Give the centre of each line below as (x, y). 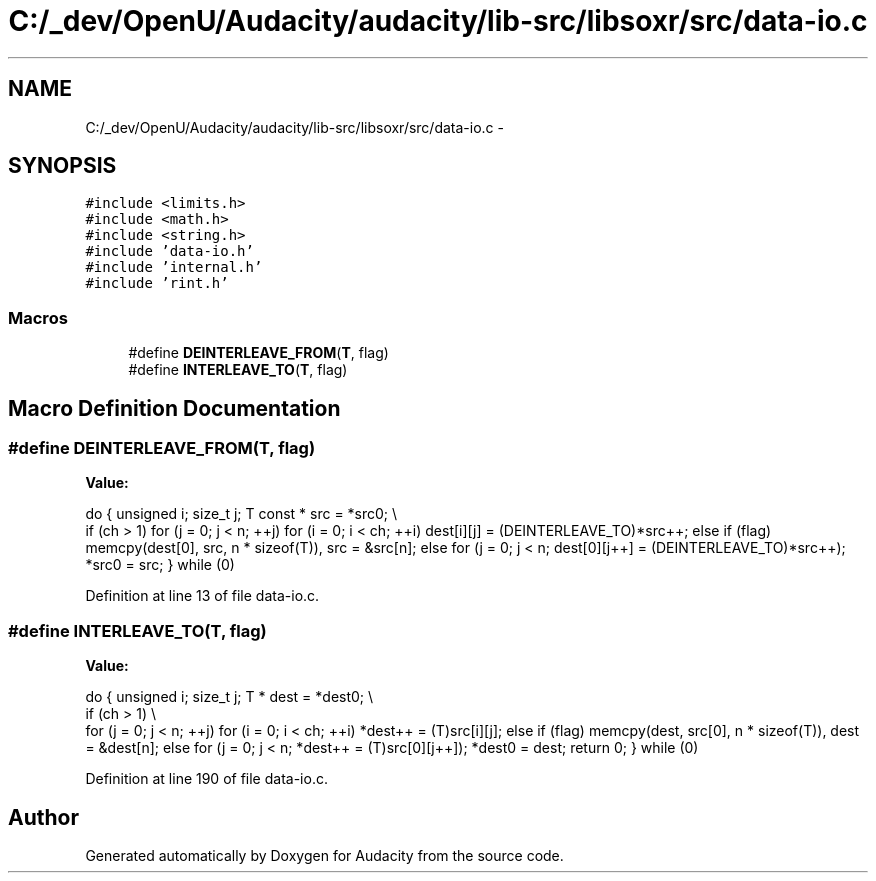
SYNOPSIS (62, 166)
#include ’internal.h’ (174, 267)
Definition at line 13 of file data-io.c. (202, 596)
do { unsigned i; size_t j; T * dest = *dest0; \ (229, 697)
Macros (38, 317)
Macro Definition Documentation (174, 408)
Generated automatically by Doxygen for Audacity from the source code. (324, 855)
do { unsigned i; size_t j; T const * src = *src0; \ (241, 514)
